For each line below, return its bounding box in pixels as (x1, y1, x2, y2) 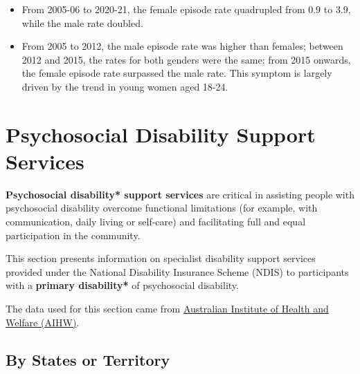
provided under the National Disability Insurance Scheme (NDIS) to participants (6, 264, 349, 279)
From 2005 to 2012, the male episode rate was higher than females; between (21, 39, 343, 53)
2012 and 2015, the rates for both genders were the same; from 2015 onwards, (21, 52, 351, 66)
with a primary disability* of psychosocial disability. (6, 278, 239, 292)
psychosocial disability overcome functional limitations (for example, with (6, 200, 318, 215)
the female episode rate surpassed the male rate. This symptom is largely (21, 66, 332, 80)
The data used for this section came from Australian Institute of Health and (6, 301, 329, 316)
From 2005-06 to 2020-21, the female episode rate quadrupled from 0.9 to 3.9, (21, 2, 351, 16)
